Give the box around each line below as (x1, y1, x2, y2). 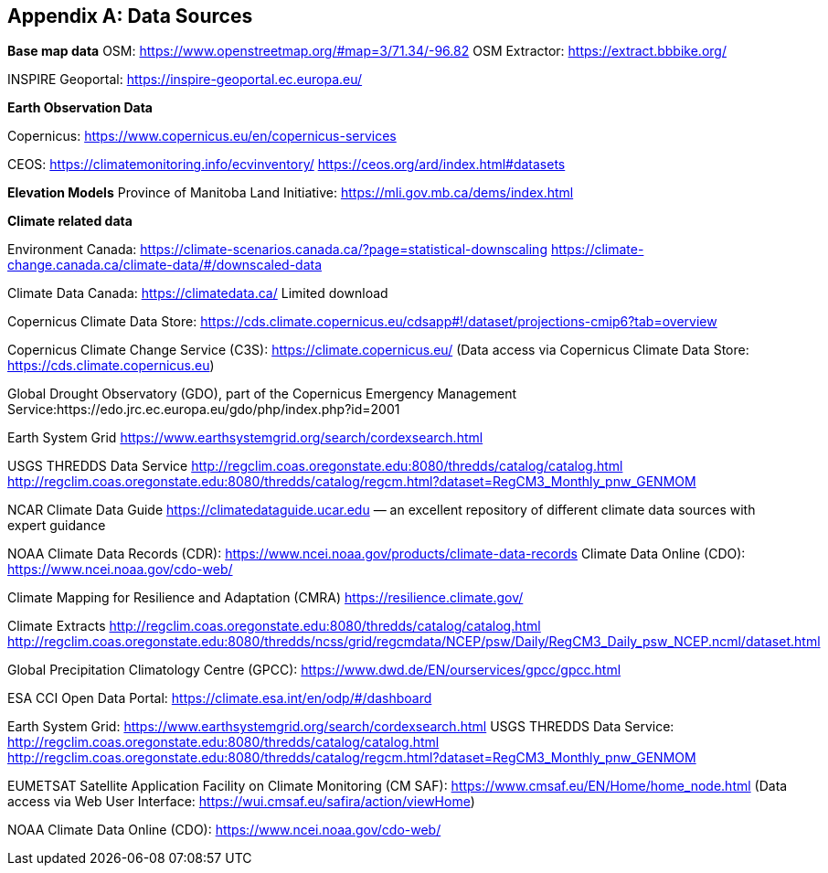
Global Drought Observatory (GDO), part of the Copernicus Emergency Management (7, 386, 517, 402)
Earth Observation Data (7, 100, 153, 116)
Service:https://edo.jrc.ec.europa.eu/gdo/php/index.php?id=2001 (7, 401, 400, 418)
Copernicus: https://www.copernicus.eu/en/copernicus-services (7, 128, 397, 144)
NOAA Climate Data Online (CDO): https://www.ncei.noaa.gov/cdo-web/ (7, 822, 441, 838)
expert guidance (7, 517, 106, 534)
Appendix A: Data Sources (7, 5, 253, 27)
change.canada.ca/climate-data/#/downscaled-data (7, 257, 323, 273)
